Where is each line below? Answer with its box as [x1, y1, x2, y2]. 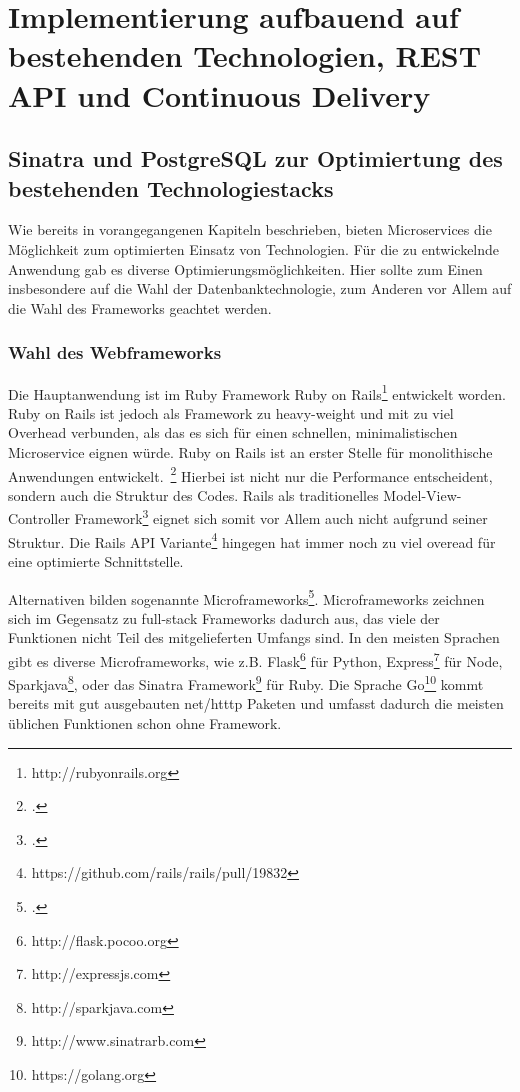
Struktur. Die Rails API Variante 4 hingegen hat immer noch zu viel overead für [8, 528, 496, 552]
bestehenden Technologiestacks [8, 172, 334, 203]
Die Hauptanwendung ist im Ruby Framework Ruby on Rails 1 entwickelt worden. [8, 380, 506, 404]
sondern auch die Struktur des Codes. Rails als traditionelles [8, 484, 379, 505]
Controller [8, 508, 70, 529]
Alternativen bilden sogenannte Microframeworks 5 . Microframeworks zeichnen [8, 585, 485, 609]
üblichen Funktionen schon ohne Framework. [8, 713, 282, 734]
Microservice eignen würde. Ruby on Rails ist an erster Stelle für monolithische [8, 441, 493, 462]
